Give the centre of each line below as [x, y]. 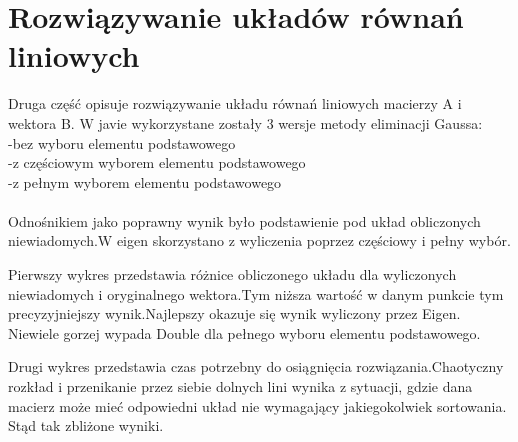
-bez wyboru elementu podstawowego [122, 142]
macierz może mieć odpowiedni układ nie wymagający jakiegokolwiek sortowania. [257, 405]
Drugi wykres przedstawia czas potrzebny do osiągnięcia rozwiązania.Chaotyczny [256, 366]
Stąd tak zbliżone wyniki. [86, 425]
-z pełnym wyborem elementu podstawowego [145, 181]
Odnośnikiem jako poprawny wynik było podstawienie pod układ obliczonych [244, 220]
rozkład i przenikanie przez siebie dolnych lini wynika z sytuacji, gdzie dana [240, 386]
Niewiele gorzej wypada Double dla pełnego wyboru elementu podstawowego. [244, 332]
